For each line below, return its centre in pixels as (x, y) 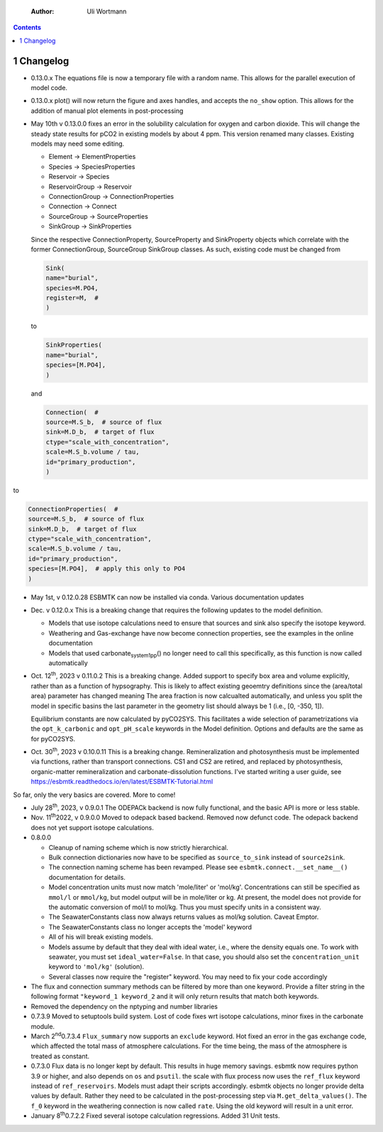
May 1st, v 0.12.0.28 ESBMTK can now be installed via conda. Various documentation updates (167, 597)
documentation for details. (87, 877)
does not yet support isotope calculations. (92, 827)
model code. (49, 88)
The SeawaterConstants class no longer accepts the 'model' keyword (150, 927)
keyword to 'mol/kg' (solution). (96, 967)
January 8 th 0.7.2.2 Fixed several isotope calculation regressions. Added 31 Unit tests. (155, 1115)
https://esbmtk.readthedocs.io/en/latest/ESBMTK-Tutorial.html (122, 782)
